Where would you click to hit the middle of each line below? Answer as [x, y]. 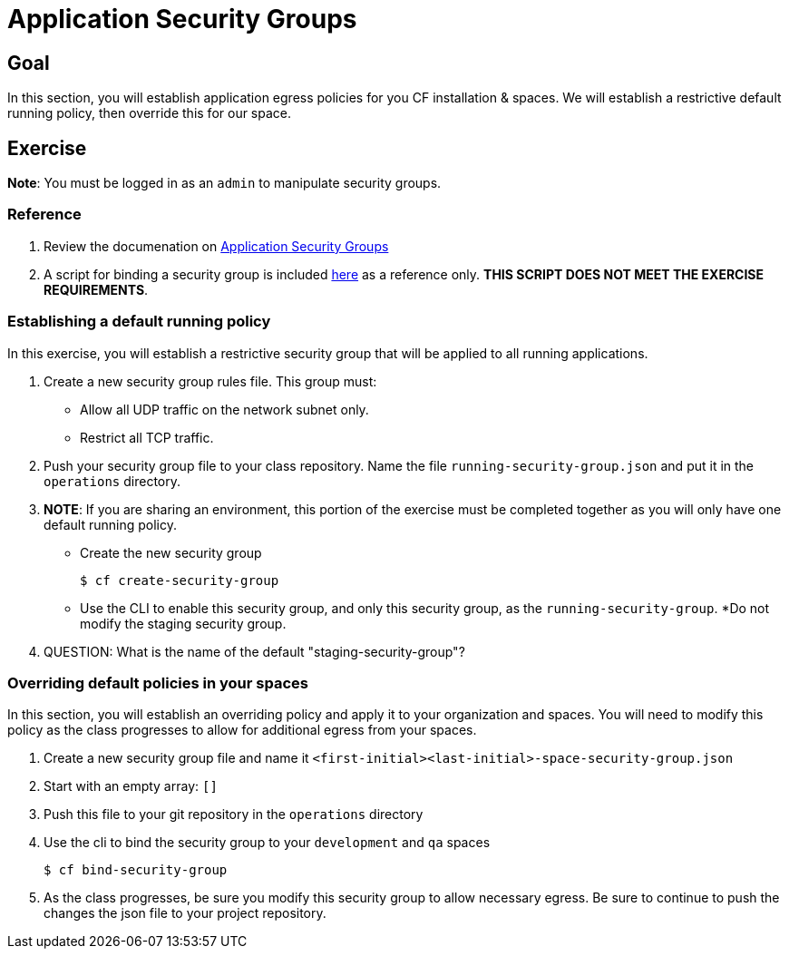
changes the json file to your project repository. [185, 913]
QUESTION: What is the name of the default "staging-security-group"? [254, 651]
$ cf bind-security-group [136, 870]
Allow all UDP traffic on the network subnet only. [224, 409]
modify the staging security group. [183, 623]
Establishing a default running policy [139, 322]
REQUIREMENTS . [96, 289]
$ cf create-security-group [180, 580]
